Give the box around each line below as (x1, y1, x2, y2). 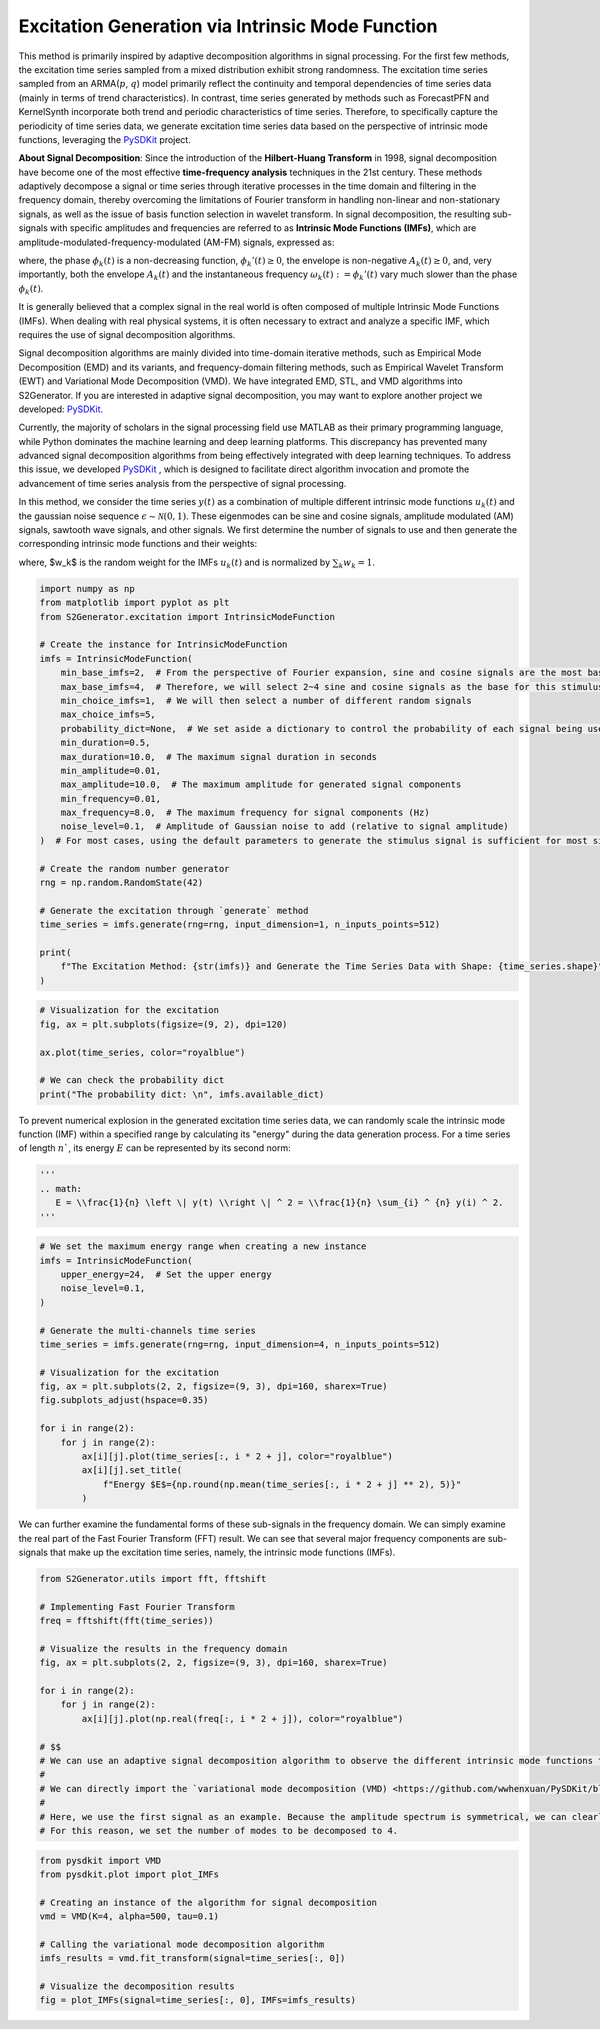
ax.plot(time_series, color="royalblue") (39, 1046, 246, 1058)
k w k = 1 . (338, 556, 375, 570)
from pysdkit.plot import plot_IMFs (39, 1868, 220, 1880)
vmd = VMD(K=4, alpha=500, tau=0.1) (39, 1911, 220, 1922)
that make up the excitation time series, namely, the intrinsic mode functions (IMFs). (50, 1546, 396, 1558)
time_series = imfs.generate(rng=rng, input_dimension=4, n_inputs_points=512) (39, 1338, 441, 1350)
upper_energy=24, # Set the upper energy (60, 1268, 272, 1280)
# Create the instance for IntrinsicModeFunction (39, 639, 288, 650)
